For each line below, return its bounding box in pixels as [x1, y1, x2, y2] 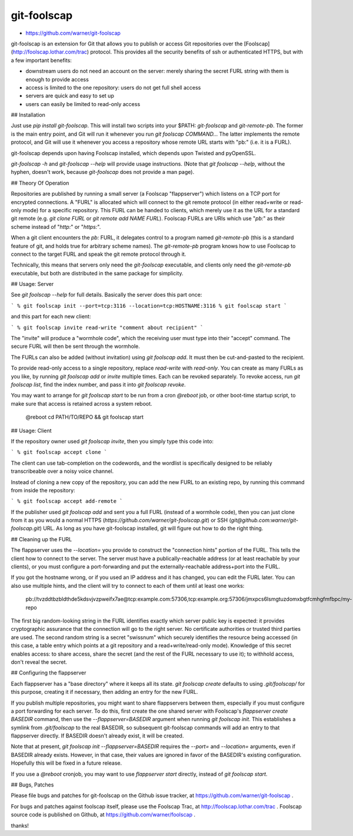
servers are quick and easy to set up [25, 92, 114, 100]
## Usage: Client [11, 427, 52, 434]
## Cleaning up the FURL [11, 535, 72, 542]
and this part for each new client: [11, 313, 91, 320]
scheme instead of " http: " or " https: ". [11, 223, 101, 230]
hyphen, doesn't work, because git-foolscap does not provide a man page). [11, 169, 194, 176]
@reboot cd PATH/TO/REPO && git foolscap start [25, 413, 144, 421]
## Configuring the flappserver [11, 669, 86, 676]
